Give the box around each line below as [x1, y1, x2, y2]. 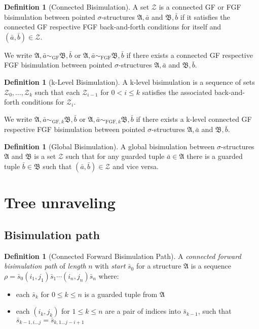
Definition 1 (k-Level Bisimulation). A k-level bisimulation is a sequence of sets [4, 76, 255, 87]
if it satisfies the [180, 11, 230, 22]
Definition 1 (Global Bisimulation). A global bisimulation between [4, 141, 215, 151]
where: [98, 270, 119, 281]
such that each [34, 86, 80, 97]
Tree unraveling [4, 192, 116, 213]
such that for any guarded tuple [65, 151, 165, 161]
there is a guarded [187, 151, 243, 161]
